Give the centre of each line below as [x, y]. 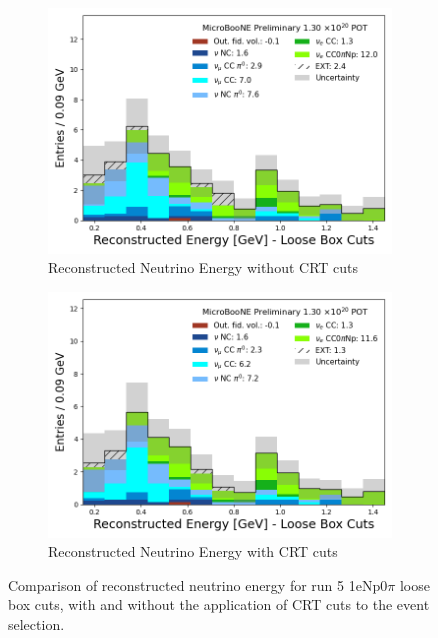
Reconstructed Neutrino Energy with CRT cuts [193, 551]
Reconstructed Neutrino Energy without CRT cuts [203, 267]
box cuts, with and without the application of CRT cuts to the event [219, 604]
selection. [36, 623]
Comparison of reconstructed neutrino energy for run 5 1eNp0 [198, 584]
